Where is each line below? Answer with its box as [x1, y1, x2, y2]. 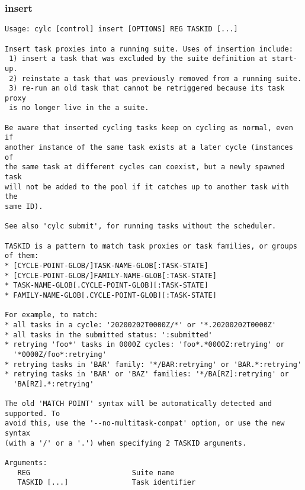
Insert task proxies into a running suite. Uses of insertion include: [5, 44, 293, 53]
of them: [5, 252, 39, 260]
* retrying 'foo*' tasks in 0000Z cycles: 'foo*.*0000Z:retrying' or [5, 340, 285, 349]
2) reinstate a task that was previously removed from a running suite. [9, 74, 302, 83]
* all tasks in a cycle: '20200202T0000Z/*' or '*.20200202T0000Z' [5, 320, 277, 329]
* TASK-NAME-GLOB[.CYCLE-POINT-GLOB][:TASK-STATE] [5, 281, 208, 290]
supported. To [5, 409, 60, 418]
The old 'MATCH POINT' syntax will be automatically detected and [5, 399, 272, 408]
